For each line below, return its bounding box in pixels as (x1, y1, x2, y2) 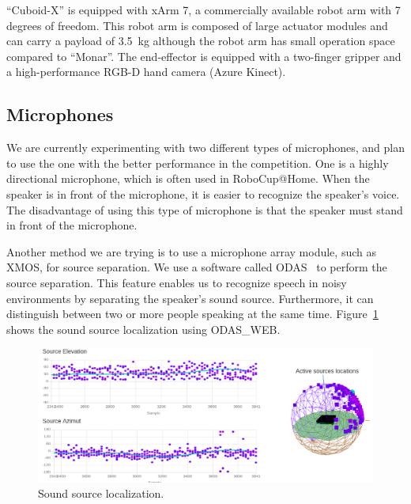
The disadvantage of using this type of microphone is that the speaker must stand (6, 201, 403, 218)
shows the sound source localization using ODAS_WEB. (6, 320, 281, 337)
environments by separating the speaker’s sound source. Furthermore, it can (6, 290, 374, 306)
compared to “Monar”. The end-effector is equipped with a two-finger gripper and (6, 47, 402, 64)
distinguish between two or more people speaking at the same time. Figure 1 (6, 305, 379, 322)
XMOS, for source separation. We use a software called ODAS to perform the (6, 259, 387, 275)
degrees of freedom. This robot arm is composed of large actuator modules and (6, 17, 388, 33)
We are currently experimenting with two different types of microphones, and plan (6, 139, 405, 156)
